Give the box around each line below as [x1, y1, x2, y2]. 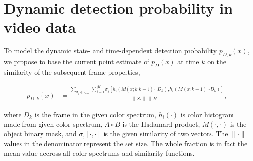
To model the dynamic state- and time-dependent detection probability [4, 45, 217, 56]
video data [4, 17, 76, 37]
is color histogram [180, 109, 234, 120]
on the [207, 57, 227, 67]
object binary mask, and [4, 128, 77, 139]
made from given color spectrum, [4, 119, 103, 129]
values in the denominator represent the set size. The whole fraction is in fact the [4, 138, 248, 148]
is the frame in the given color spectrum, [34, 109, 156, 120]
